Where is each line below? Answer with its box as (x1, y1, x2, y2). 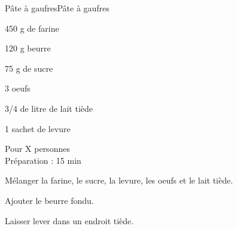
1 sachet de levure (5, 122, 71, 135)
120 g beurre (5, 42, 51, 54)
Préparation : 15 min (5, 154, 81, 166)
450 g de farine (5, 22, 59, 34)
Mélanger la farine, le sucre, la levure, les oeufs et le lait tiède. (5, 174, 233, 187)
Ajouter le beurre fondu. (5, 194, 94, 206)
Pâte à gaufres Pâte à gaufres (5, 2, 110, 14)
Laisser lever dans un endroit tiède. (5, 214, 134, 227)
